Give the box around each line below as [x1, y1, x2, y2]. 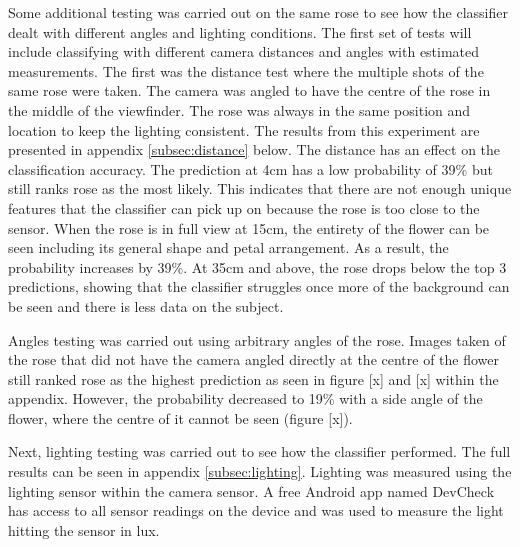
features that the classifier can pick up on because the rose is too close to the [8, 197, 480, 218]
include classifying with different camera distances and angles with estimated [8, 41, 480, 62]
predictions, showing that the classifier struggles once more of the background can [8, 276, 510, 297]
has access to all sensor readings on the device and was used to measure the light [8, 500, 504, 521]
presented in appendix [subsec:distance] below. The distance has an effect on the [8, 139, 501, 160]
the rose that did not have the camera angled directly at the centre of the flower [8, 349, 500, 370]
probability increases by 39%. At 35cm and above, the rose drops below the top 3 [8, 256, 507, 277]
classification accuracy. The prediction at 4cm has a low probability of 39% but [8, 158, 493, 179]
